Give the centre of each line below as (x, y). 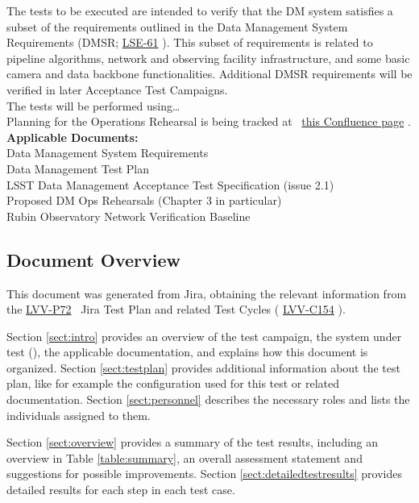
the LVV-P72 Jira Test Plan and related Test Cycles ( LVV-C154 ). (176, 309)
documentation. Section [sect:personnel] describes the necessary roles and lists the (208, 399)
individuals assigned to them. (79, 415)
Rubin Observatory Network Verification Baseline (129, 216)
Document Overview (93, 259)
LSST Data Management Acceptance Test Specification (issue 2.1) (170, 184)
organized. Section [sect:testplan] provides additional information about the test (203, 367)
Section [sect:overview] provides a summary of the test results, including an (193, 442)
